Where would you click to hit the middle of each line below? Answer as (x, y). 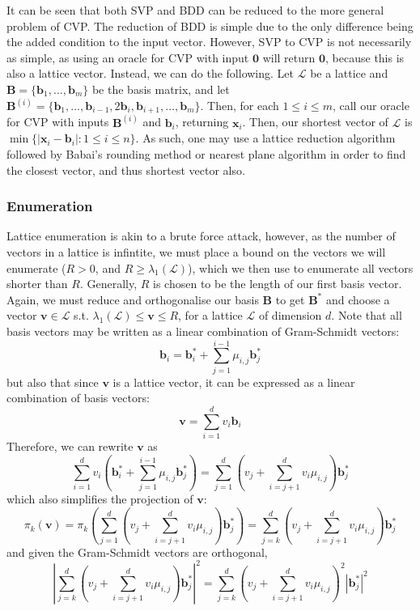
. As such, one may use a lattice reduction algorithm (265, 138)
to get (290, 299)
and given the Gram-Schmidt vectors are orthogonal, (137, 552)
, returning (202, 122)
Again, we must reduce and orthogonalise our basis (133, 299)
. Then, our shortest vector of (315, 122)
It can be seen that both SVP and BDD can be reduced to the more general (195, 10)
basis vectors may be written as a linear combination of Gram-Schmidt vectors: (203, 331)
